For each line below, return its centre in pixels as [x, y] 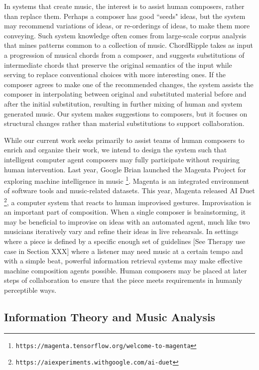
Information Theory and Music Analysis [110, 316]
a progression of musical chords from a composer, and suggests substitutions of [124, 55]
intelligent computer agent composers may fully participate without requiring [122, 159]
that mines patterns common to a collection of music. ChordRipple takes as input [129, 45]
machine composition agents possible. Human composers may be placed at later [126, 270]
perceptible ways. [30, 290]
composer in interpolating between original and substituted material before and [125, 94]
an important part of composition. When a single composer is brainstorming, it [125, 212]
